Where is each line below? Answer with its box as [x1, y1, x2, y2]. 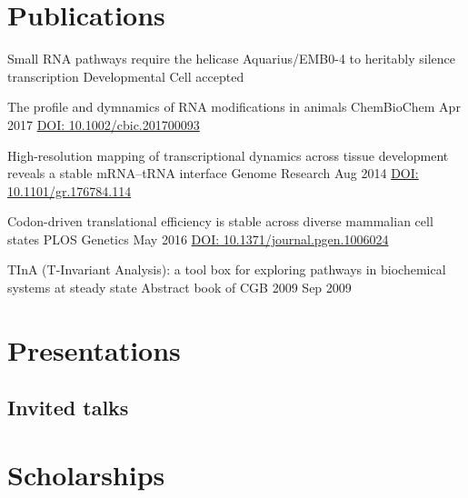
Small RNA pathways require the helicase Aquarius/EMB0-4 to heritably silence [7, 49, 455, 68]
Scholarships [7, 456, 165, 493]
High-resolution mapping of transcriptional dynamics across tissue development [7, 145, 449, 164]
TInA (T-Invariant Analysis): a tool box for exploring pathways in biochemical [7, 260, 446, 279]
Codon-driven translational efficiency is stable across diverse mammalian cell [7, 212, 433, 231]
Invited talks [7, 393, 129, 422]
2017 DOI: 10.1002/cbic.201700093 [7, 115, 200, 134]
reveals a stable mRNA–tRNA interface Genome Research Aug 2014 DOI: [7, 164, 419, 183]
